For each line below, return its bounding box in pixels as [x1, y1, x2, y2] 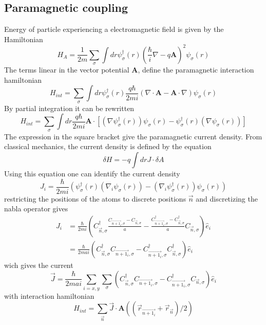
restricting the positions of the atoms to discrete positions [4, 193, 186, 204]
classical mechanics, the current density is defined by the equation [4, 141, 212, 152]
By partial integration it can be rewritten [4, 102, 135, 113]
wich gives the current [4, 259, 73, 270]
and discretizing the [196, 193, 258, 204]
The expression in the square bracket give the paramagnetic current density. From [4, 131, 262, 141]
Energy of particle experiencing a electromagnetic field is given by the [4, 24, 224, 34]
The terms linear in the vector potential [4, 64, 129, 75]
